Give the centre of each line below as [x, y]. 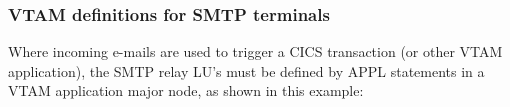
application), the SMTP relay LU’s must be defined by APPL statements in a [246, 70]
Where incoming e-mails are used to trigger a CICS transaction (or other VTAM [255, 51]
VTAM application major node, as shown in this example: [186, 90]
